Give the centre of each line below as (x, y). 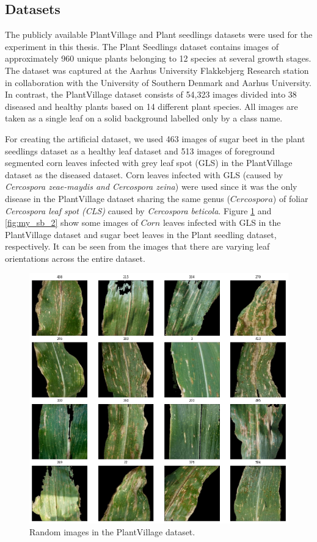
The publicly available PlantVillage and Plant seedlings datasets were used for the (159, 34)
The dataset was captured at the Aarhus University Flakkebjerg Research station (157, 70)
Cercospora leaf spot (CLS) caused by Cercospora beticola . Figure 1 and (138, 210)
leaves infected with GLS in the (222, 222)
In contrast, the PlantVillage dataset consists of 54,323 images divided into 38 (151, 94)
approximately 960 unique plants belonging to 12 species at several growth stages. (158, 58)
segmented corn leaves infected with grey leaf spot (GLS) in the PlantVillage (149, 163)
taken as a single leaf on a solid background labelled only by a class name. (144, 118)
